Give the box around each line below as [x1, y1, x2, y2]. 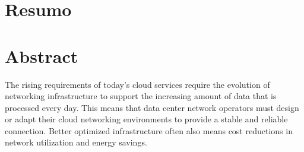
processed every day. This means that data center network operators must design [5, 101, 299, 113]
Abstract [5, 43, 78, 68]
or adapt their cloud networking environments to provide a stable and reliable [5, 113, 288, 125]
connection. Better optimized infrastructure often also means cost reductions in [5, 124, 293, 137]
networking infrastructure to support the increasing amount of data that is [5, 90, 277, 102]
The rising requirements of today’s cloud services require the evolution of [5, 78, 270, 90]
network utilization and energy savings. [5, 136, 147, 148]
